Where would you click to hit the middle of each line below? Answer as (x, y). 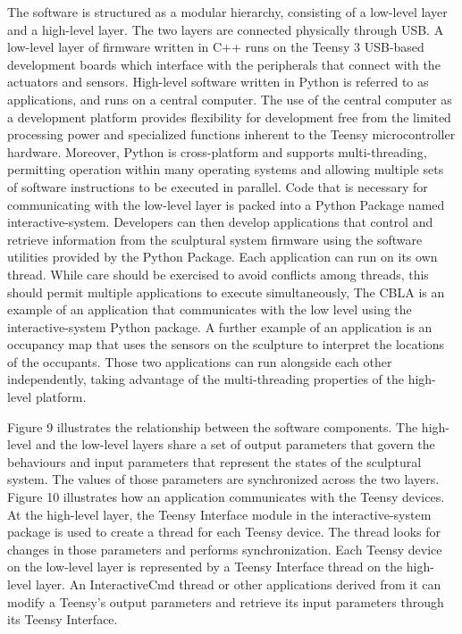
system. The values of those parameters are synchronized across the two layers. (223, 479)
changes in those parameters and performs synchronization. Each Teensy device (225, 549)
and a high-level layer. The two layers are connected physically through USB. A (226, 29)
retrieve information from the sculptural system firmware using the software (215, 239)
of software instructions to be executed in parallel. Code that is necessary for (218, 186)
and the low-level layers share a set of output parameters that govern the (235, 444)
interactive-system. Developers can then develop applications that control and (220, 222)
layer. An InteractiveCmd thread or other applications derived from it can (238, 584)
